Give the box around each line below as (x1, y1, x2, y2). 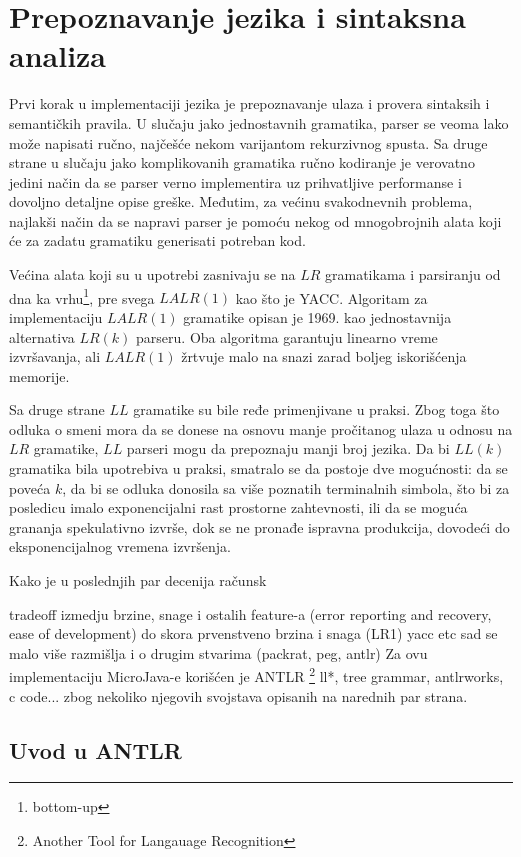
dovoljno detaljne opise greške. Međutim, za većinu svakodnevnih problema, (9, 191, 473, 212)
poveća (9, 477, 51, 498)
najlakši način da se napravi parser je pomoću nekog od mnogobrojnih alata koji (9, 210, 502, 231)
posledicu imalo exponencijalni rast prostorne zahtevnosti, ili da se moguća (9, 497, 468, 518)
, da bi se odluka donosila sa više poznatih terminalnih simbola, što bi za (62, 477, 510, 498)
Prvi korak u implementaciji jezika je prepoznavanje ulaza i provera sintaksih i (9, 93, 490, 114)
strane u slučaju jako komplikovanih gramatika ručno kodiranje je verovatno (9, 152, 475, 173)
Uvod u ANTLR (9, 734, 182, 765)
